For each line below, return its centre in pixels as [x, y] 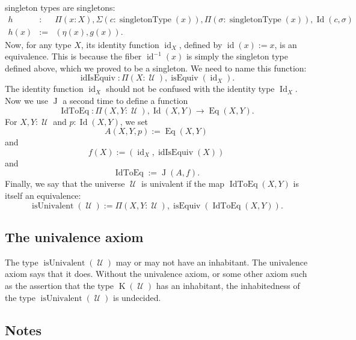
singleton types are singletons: [60, 7]
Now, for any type [38, 44]
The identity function [44, 89]
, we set [134, 121]
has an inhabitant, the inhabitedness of [228, 285]
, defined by [201, 44]
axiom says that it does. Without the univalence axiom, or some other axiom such [156, 274]
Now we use [26, 101]
